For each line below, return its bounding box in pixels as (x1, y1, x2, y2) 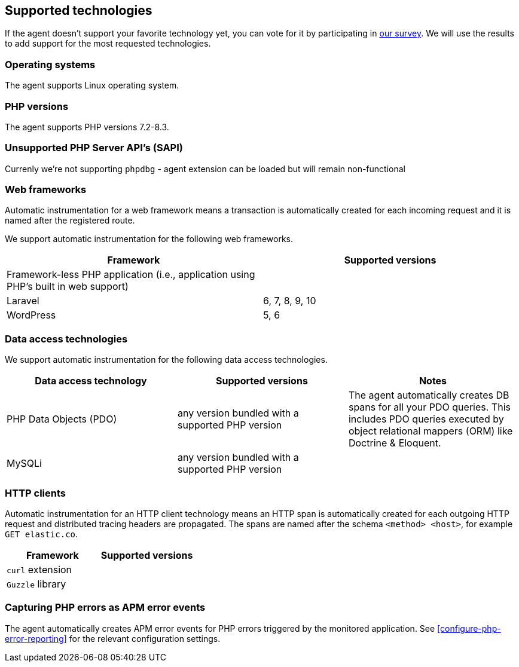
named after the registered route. (5, 215, 135, 226)
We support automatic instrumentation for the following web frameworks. (5, 234, 293, 244)
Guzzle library (7, 577, 66, 590)
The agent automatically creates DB (348, 389, 509, 402)
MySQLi (7, 457, 42, 470)
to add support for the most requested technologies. (5, 38, 211, 49)
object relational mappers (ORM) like (348, 425, 513, 437)
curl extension (7, 563, 72, 576)
